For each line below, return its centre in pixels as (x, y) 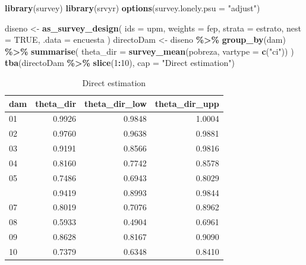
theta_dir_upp (187, 103)
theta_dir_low (116, 103)
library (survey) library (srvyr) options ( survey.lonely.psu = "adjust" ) (133, 8)
